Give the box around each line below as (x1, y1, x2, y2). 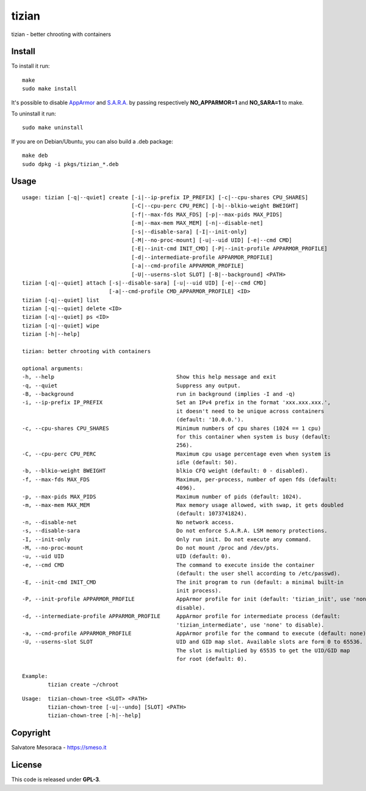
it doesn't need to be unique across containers (176, 407, 325, 415)
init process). (176, 587, 222, 594)
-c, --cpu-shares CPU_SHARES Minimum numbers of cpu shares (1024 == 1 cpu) (22, 425, 321, 432)
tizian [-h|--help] (22, 330, 81, 338)
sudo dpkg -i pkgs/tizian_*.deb (22, 161, 119, 167)
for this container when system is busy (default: (176, 433, 331, 440)
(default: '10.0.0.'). (176, 416, 244, 423)
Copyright (11, 727, 51, 738)
